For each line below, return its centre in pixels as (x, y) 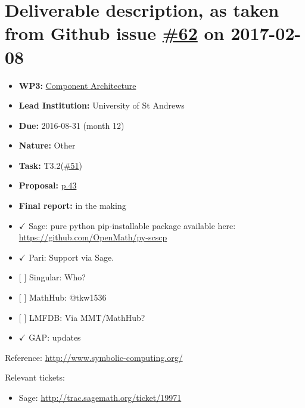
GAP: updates (55, 337)
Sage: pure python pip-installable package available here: (132, 225)
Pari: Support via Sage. (71, 257)
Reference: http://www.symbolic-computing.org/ (94, 357)
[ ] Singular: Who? (52, 277)
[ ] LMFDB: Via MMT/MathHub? (82, 317)
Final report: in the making (72, 205)
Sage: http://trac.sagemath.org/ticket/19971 (100, 397)
